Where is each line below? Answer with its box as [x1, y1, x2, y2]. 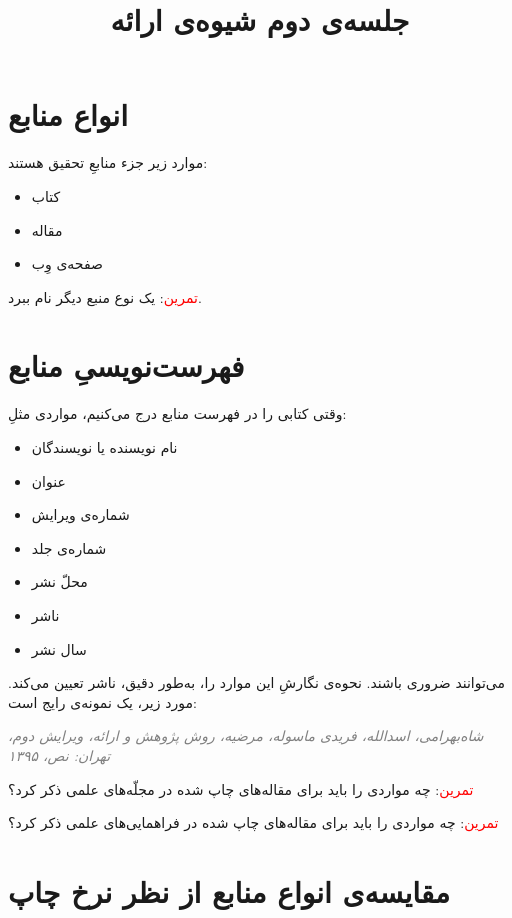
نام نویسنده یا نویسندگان [31, 437, 178, 457]
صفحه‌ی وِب [31, 253, 103, 274]
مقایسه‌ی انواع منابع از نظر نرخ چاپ [8, 870, 450, 911]
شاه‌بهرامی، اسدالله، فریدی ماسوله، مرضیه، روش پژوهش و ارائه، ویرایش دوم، [8, 725, 484, 746]
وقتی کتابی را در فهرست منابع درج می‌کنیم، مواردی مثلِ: [8, 403, 347, 424]
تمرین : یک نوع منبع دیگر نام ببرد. [8, 286, 202, 307]
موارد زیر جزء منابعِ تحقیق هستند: [8, 152, 208, 173]
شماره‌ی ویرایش [31, 504, 130, 525]
